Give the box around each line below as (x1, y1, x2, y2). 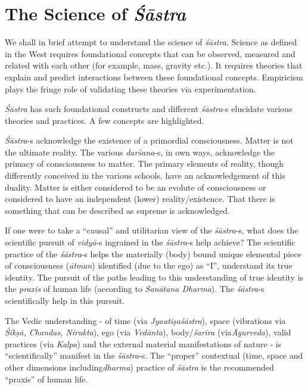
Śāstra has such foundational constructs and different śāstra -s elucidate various (5, 102, 293, 115)
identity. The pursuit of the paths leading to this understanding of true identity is (5, 270, 304, 283)
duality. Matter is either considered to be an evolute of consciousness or (5, 181, 266, 193)
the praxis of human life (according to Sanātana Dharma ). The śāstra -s (5, 282, 265, 295)
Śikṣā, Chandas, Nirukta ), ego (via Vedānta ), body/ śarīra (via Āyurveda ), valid (5, 326, 291, 338)
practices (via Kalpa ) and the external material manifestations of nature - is (5, 337, 282, 350)
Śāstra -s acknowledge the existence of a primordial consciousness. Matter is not (5, 134, 294, 147)
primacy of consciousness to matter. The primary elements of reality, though (5, 157, 284, 170)
